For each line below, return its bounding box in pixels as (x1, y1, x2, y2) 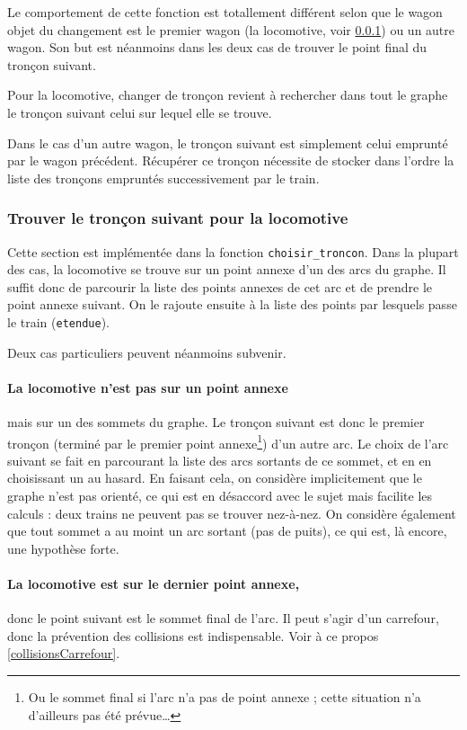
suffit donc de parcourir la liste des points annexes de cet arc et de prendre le (7, 277, 433, 296)
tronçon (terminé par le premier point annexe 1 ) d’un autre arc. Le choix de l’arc (7, 431, 449, 452)
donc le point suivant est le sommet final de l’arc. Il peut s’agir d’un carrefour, (7, 609, 439, 628)
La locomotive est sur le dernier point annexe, (7, 574, 300, 593)
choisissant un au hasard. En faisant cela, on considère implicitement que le (7, 468, 422, 487)
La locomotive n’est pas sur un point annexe (7, 378, 288, 396)
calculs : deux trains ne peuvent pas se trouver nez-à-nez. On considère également (7, 503, 456, 522)
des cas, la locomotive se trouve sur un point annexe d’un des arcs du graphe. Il (7, 260, 446, 279)
